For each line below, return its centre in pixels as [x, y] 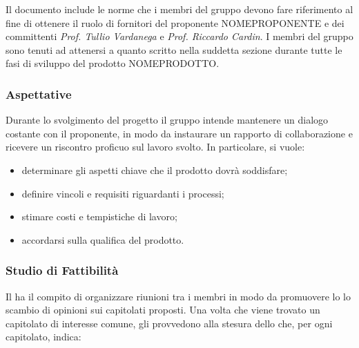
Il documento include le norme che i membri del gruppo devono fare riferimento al [179, 9]
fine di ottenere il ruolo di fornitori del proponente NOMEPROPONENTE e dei [175, 22]
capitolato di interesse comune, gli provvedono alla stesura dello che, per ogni [169, 323]
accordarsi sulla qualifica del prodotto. [103, 239]
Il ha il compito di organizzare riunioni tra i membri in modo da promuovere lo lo [178, 296]
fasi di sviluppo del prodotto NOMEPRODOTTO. [113, 63]
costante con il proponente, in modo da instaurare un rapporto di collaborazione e [179, 133]
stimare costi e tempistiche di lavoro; [99, 216]
